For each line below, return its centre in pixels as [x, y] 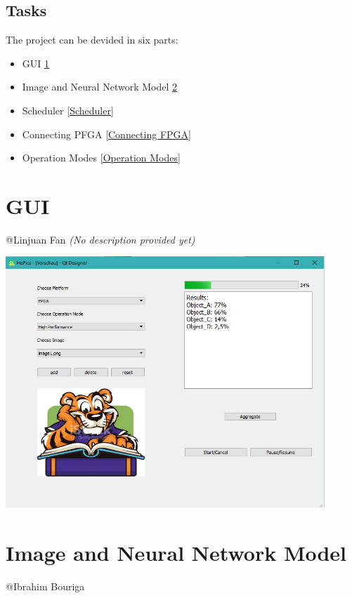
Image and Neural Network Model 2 [99, 87]
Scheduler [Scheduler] [68, 110]
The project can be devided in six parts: [92, 40]
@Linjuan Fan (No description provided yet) [100, 239]
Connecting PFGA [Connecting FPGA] [106, 134]
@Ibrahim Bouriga [45, 586]
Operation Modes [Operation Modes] [101, 158]
